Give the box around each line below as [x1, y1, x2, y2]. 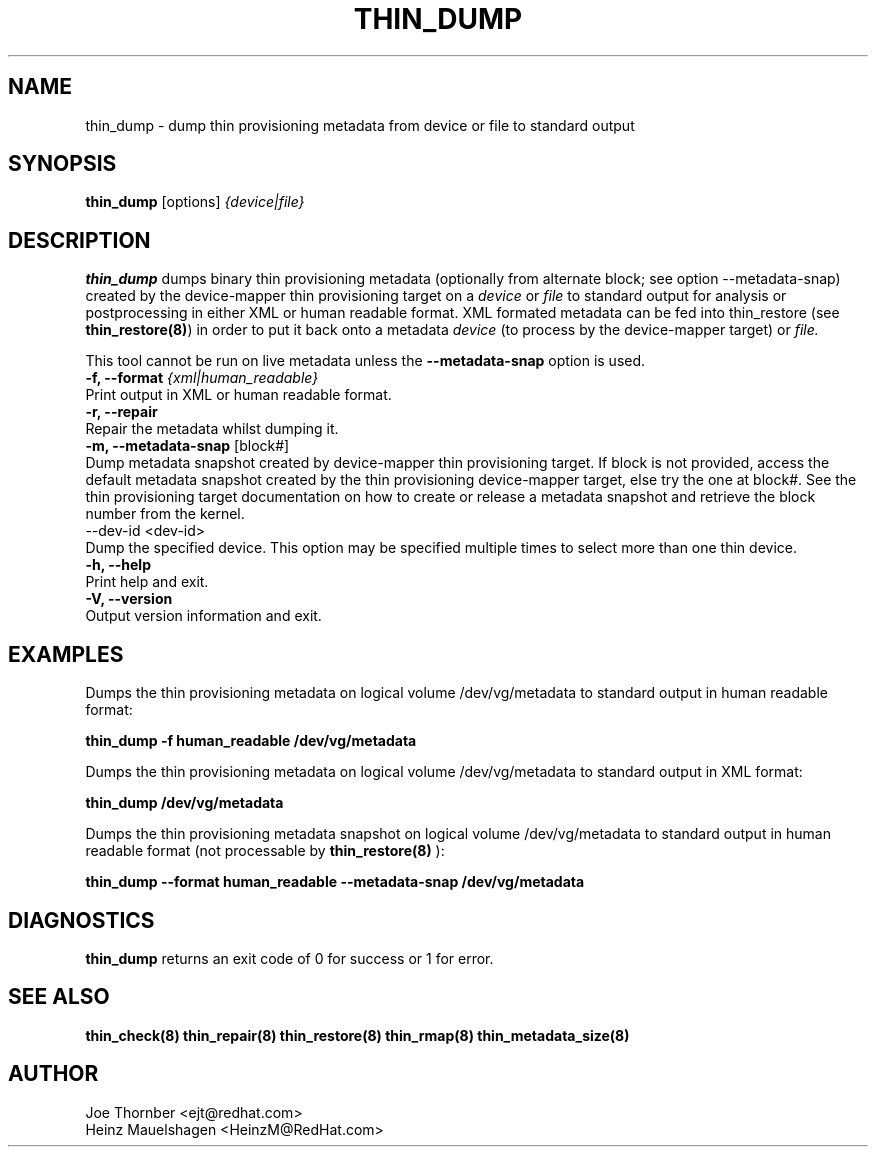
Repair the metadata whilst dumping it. [85, 420, 339, 438]
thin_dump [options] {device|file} [85, 193, 305, 211]
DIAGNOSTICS [8, 907, 155, 933]
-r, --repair [85, 403, 158, 421]
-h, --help [85, 556, 151, 574]
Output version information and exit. [85, 607, 322, 625]
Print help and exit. [85, 573, 209, 591]
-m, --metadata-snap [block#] [85, 437, 290, 455]
